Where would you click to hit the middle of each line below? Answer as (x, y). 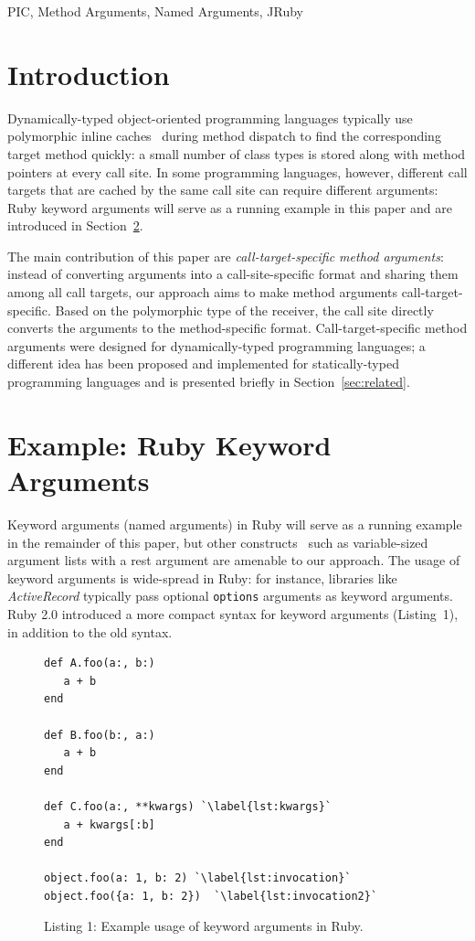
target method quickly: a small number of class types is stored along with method (237, 153)
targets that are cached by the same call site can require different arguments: (223, 190)
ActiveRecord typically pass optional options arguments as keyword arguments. (230, 596)
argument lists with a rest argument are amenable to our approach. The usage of (234, 560)
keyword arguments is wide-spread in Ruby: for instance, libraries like (202, 577)
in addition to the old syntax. (90, 631)
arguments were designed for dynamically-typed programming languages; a (216, 345)
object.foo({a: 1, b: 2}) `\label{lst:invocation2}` (211, 896)
